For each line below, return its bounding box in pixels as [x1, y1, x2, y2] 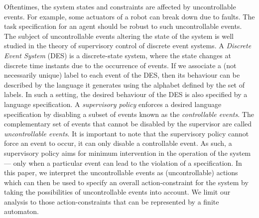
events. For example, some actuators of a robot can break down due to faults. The [4, 11, 255, 21]
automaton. [4, 206, 39, 217]
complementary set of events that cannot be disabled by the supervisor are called [4, 118, 252, 129]
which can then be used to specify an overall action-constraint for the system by [4, 177, 249, 187]
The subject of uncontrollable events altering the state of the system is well [4, 30, 234, 41]
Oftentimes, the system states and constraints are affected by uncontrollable [4, 1, 236, 11]
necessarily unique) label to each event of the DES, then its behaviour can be [4, 70, 240, 80]
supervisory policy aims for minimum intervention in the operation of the [4, 147, 228, 158]
